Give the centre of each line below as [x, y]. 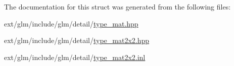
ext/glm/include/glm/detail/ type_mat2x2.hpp [77, 40]
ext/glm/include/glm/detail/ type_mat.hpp [71, 23]
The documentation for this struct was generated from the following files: [118, 6]
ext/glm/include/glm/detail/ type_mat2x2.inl [75, 57]
